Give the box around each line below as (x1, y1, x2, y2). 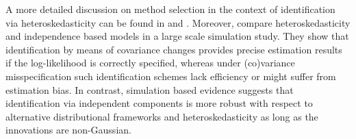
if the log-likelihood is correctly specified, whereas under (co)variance (5, 55, 295, 70)
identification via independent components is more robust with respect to (5, 96, 313, 110)
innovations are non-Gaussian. (5, 123, 131, 137)
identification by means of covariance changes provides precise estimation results (5, 42, 342, 56)
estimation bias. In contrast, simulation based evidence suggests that (5, 82, 294, 97)
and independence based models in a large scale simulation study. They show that (5, 29, 349, 43)
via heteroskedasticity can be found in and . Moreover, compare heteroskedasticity (5, 15, 351, 29)
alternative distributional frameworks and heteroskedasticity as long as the (5, 109, 318, 123)
